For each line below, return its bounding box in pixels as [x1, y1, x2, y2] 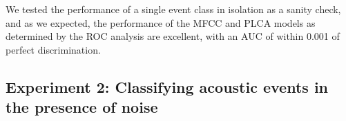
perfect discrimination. [6, 42, 101, 56]
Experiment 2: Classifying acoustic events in [6, 76, 329, 97]
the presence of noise [6, 96, 158, 118]
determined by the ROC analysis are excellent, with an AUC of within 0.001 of [6, 29, 340, 43]
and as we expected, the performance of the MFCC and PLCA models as [6, 15, 316, 30]
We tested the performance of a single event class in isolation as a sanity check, [6, 2, 341, 16]
